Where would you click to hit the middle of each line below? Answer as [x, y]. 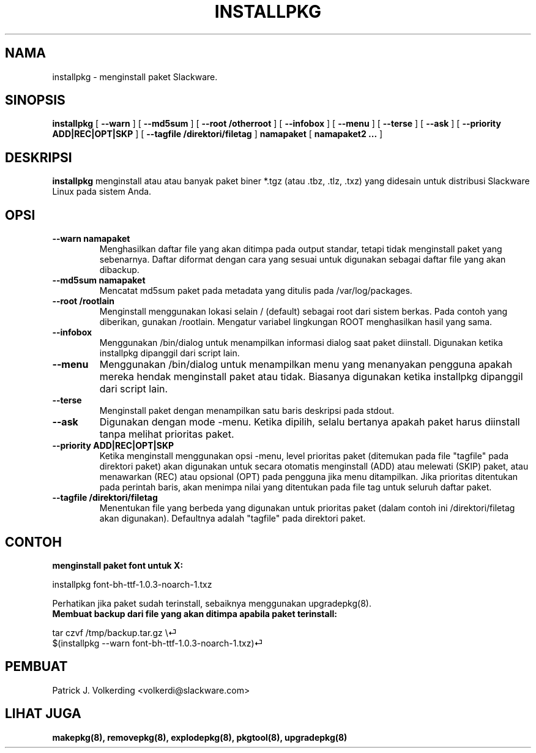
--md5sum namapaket [99, 280]
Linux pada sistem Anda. [102, 192]
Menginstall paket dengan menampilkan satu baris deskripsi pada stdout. [247, 411]
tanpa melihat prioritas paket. [167, 434]
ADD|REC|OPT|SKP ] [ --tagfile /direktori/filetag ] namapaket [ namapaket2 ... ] [218, 134]
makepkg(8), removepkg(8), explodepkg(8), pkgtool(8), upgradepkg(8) [200, 737]
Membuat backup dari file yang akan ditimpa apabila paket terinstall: [195, 613]
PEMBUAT [36, 667]
